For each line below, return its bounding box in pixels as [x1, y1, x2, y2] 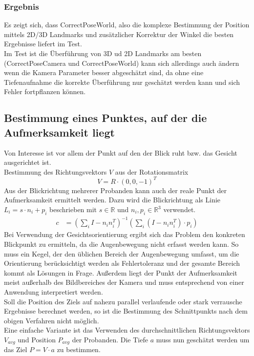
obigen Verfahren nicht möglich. [4, 315, 99, 325]
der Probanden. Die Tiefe [72, 334, 148, 344]
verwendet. [163, 204, 196, 215]
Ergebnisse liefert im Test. [4, 39, 82, 49]
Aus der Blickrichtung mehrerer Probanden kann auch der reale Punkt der [4, 185, 227, 195]
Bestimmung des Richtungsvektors [4, 166, 107, 177]
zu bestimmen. [57, 344, 101, 355]
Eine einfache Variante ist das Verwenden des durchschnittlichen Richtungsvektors [4, 325, 250, 335]
